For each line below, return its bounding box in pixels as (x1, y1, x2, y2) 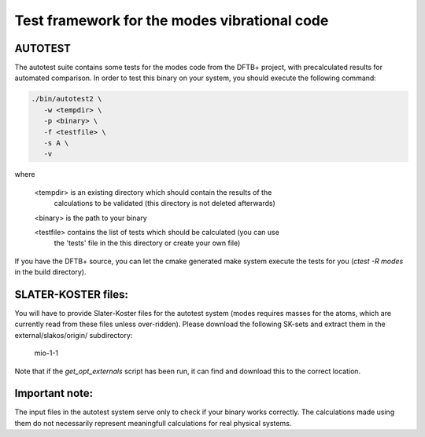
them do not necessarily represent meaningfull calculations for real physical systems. (14, 418, 292, 428)
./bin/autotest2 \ (31, 94, 102, 104)
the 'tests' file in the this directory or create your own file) (54, 238, 241, 248)
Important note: (14, 387, 94, 400)
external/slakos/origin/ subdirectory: (14, 330, 133, 340)
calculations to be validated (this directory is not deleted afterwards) (54, 199, 275, 208)
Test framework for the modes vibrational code (14, 12, 329, 29)
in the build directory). (14, 267, 87, 277)
